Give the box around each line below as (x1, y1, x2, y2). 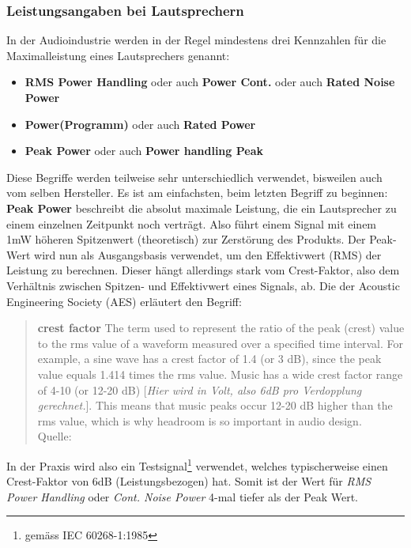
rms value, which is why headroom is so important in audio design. (37, 412, 362, 429)
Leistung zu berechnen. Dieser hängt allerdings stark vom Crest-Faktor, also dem (6, 262, 400, 278)
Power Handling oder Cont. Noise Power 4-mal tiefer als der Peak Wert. (6, 488, 358, 505)
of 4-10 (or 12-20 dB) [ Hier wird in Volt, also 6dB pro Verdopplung (37, 381, 362, 398)
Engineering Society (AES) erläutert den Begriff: (6, 293, 242, 309)
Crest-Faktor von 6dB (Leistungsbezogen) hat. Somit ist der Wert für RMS (6, 473, 371, 489)
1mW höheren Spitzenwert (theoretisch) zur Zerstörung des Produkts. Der (6, 231, 366, 248)
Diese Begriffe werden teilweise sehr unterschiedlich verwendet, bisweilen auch (6, 168, 383, 185)
